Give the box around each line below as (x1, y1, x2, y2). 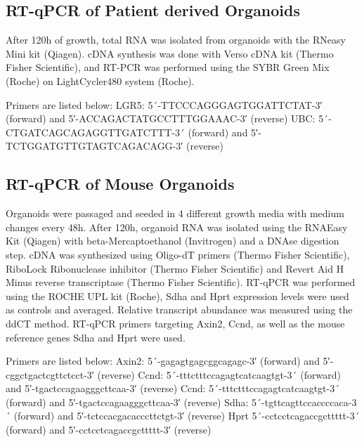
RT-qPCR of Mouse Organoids (6, 173, 235, 195)
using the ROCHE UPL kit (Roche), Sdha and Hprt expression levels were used (6, 288, 349, 303)
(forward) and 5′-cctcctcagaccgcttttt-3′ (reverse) (6, 422, 212, 437)
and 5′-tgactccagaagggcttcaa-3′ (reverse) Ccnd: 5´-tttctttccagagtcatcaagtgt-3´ (6, 381, 340, 396)
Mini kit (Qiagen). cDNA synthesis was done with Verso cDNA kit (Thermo (6, 46, 334, 60)
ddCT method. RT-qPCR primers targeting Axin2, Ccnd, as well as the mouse (6, 316, 345, 330)
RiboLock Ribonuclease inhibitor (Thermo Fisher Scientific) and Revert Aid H (6, 261, 344, 275)
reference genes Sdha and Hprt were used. (6, 330, 186, 344)
